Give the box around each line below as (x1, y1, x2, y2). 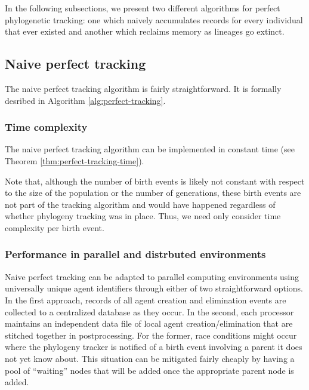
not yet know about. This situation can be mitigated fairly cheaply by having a (5, 352, 295, 364)
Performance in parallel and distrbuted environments (5, 247, 266, 262)
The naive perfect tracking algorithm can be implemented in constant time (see (5, 143, 295, 155)
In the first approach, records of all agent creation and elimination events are (5, 293, 286, 306)
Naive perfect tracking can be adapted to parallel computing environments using (5, 270, 299, 282)
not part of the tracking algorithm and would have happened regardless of (5, 198, 276, 210)
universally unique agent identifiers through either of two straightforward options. (5, 282, 303, 294)
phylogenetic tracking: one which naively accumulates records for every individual (5, 13, 303, 26)
